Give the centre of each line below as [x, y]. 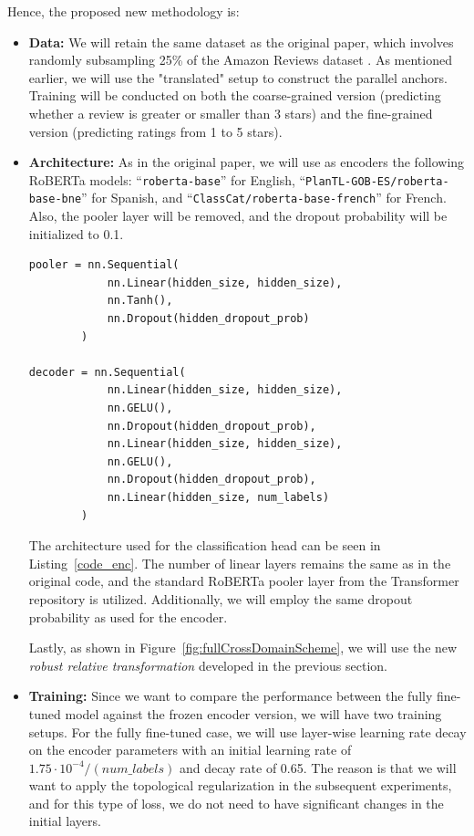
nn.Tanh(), [140, 301]
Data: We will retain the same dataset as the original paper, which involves [241, 42]
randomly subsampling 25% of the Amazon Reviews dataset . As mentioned [240, 60]
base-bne [55, 199]
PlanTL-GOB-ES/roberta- [377, 181]
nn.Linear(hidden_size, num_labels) [218, 497]
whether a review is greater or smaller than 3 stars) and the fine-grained [231, 113]
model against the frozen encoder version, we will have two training [253, 713]
